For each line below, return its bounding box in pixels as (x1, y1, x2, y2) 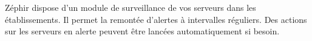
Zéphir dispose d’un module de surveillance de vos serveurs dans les (5, 1, 256, 13)
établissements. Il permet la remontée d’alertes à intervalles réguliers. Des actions (5, 13, 307, 25)
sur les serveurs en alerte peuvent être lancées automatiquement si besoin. (5, 25, 280, 37)
